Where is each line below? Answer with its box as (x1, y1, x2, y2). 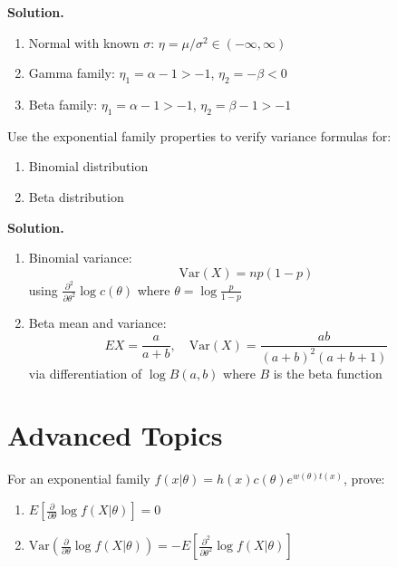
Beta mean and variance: (28, 312, 167, 332)
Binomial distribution (28, 157, 149, 176)
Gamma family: (28, 63, 115, 82)
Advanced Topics (7, 417, 223, 454)
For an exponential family (7, 469, 150, 488)
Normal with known (28, 33, 140, 52)
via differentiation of (28, 363, 142, 382)
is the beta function (273, 363, 382, 382)
